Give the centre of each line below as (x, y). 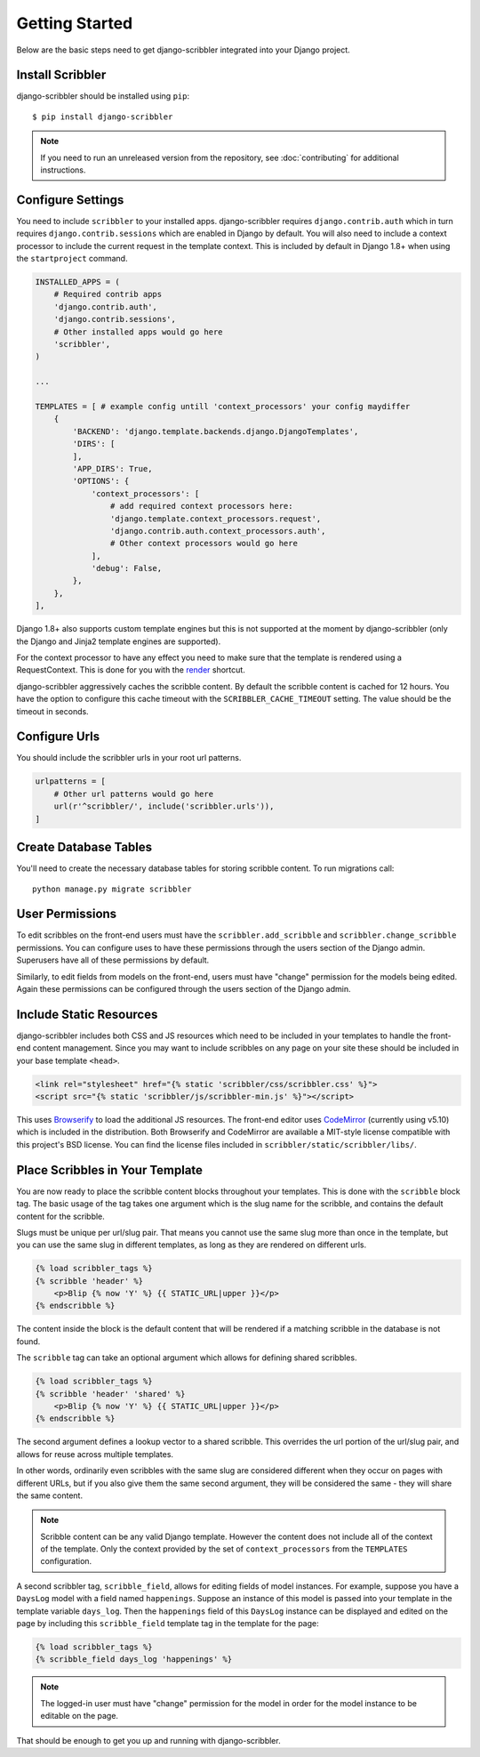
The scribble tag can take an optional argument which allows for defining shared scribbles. (187, 1358)
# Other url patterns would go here (133, 794)
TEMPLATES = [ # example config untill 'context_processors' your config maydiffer (223, 406)
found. (28, 1341)
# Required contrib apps (108, 294)
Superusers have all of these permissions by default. (113, 960)
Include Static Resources (87, 1014)
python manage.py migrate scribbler (112, 889)
